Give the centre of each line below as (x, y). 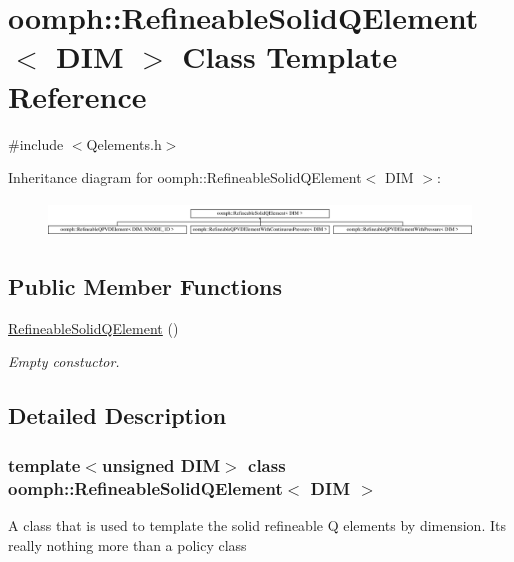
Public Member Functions (145, 286)
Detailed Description (117, 415)
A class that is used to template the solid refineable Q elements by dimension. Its (257, 524)
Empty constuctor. (64, 361)
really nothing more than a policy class (127, 544)
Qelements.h (124, 143)
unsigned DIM (161, 464)
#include (36, 143)
